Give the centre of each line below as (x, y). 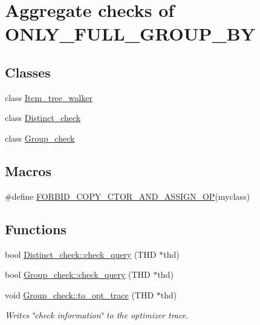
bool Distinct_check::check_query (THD (81, 254)
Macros (28, 170)
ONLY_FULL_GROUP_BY (130, 34)
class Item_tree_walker (49, 97)
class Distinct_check (43, 118)
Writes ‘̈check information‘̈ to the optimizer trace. (97, 315)
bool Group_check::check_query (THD (78, 274)
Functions (36, 228)
